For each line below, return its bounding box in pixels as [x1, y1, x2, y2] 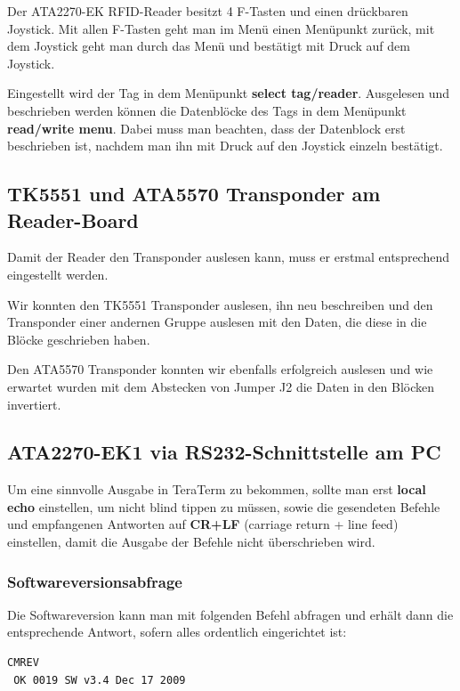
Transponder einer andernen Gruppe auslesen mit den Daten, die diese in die [7, 313, 427, 331]
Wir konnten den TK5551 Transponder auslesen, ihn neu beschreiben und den [7, 295, 433, 313]
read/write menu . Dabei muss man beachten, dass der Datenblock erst [7, 118, 406, 137]
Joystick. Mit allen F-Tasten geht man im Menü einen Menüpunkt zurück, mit [7, 19, 435, 37]
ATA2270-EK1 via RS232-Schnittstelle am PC [7, 438, 441, 466]
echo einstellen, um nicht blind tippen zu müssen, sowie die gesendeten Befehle [7, 497, 440, 516]
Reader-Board [7, 206, 139, 233]
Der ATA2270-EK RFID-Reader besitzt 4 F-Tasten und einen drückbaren [7, 2, 408, 20]
